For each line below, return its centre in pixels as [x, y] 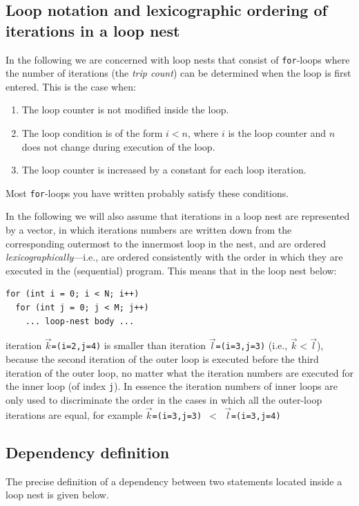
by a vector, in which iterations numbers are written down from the [149, 230]
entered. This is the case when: [71, 86]
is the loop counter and [277, 133]
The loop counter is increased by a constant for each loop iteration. [164, 170]
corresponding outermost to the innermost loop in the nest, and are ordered [166, 243]
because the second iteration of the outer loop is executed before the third [162, 359]
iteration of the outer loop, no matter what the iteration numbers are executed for [179, 372]
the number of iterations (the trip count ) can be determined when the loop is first [178, 73]
